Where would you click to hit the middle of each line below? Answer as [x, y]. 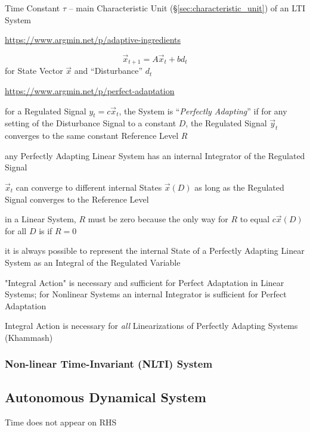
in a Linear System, [41, 219]
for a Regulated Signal [46, 111]
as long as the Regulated [239, 187]
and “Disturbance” [108, 71]
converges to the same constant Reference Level [92, 136]
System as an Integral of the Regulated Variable [93, 262]
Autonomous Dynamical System [106, 397]
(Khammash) [29, 337]
